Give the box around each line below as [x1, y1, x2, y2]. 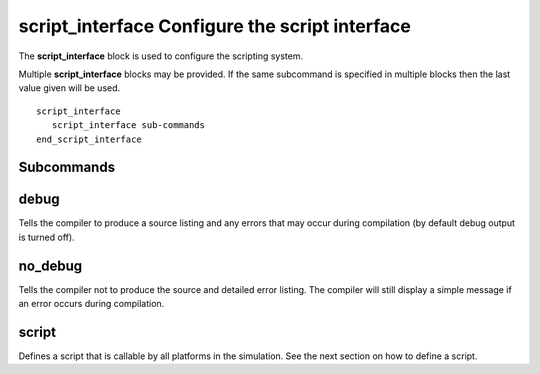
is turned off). [18, 231, 75, 243]
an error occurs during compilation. [18, 298, 165, 310]
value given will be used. [18, 82, 121, 94]
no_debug [18, 257, 83, 274]
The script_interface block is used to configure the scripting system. [18, 50, 304, 62]
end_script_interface [36, 133, 142, 145]
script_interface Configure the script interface [18, 15, 412, 37]
